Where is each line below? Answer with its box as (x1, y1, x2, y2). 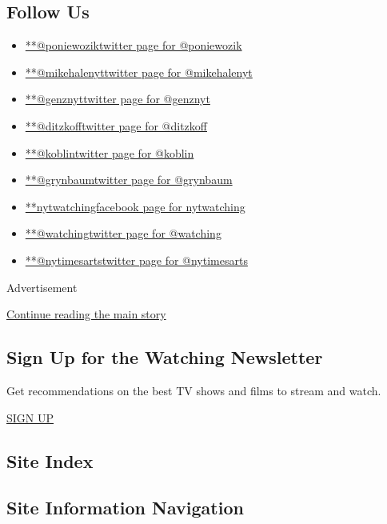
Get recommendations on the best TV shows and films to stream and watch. (6, 382, 381, 398)
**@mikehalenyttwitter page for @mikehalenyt (25, 63, 253, 80)
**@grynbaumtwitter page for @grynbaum (25, 171, 233, 188)
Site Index (6, 448, 94, 473)
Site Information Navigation (6, 495, 244, 520)
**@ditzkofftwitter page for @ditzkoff (25, 117, 207, 134)
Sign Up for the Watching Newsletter (6, 345, 323, 370)
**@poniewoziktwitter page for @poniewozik (25, 37, 242, 54)
